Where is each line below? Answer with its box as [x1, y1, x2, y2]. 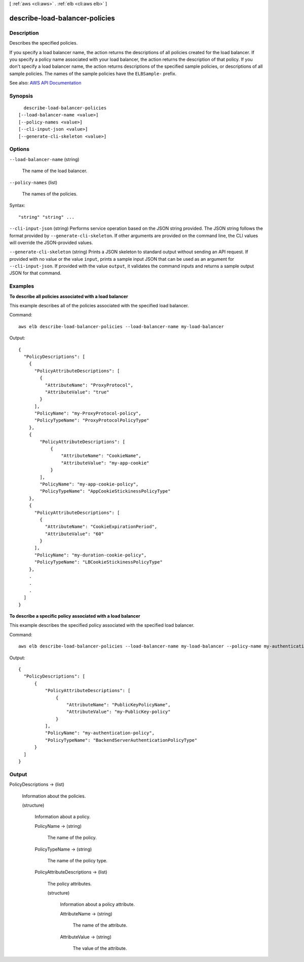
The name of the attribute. [72, 922, 128, 929]
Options [9, 146, 30, 153]
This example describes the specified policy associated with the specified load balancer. [9, 622, 195, 628]
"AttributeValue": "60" [45, 531, 104, 537]
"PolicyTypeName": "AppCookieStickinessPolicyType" [40, 489, 171, 494]
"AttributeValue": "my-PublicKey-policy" [66, 709, 171, 715]
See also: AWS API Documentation [9, 80, 82, 86]
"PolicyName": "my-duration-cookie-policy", [34, 552, 147, 558]
